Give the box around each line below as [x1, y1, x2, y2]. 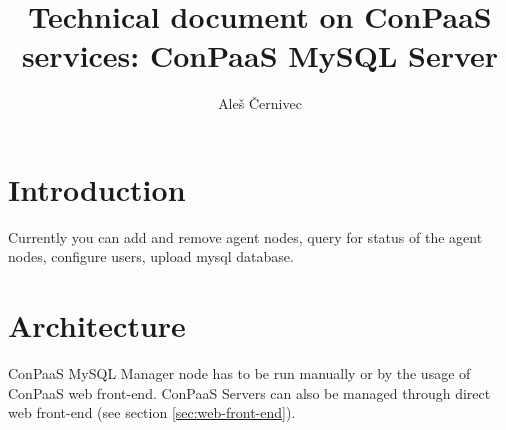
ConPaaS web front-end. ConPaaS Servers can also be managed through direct [8, 382, 491, 403]
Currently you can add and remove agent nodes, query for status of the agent [8, 226, 483, 247]
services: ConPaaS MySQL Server [21, 35, 499, 76]
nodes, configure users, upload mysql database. [8, 246, 294, 267]
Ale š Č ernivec [218, 93, 302, 114]
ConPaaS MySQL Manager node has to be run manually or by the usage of [8, 363, 471, 384]
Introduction [8, 168, 186, 209]
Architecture [8, 305, 186, 346]
